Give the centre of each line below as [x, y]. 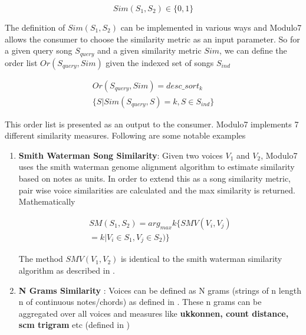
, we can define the [253, 50]
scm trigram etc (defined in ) [74, 325]
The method [41, 259]
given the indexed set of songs [160, 62]
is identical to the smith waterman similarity [201, 259]
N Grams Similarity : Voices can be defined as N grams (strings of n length [160, 290]
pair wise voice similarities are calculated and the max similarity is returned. [157, 190]
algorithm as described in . [67, 270]
